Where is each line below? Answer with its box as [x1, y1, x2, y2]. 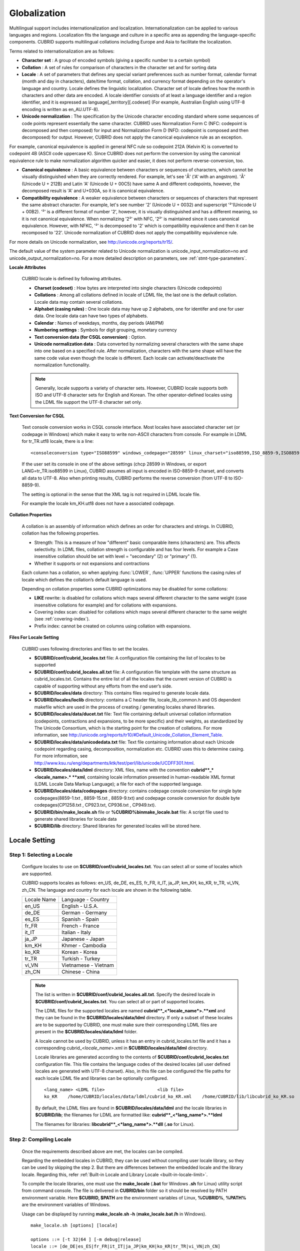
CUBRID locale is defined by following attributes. [21, 276, 122, 282]
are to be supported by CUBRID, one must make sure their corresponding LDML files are [35, 1021, 217, 1028]
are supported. [21, 871, 52, 877]
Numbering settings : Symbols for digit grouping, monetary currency [34, 327, 177, 333]
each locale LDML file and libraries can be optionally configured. [35, 1075, 168, 1081]
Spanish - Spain [61, 916, 99, 923]
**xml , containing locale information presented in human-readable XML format [71, 774, 235, 780]
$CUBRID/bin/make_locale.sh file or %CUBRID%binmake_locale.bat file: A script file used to [34, 809, 229, 815]
